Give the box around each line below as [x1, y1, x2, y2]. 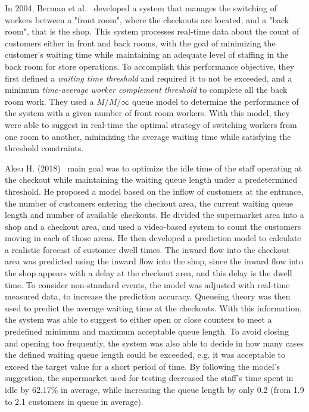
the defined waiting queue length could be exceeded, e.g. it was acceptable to [5, 348, 285, 361]
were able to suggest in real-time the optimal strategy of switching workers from [5, 118, 297, 130]
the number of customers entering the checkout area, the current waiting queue [5, 196, 294, 209]
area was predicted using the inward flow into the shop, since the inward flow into [5, 255, 303, 267]
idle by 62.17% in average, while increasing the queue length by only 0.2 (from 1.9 [5, 383, 304, 395]
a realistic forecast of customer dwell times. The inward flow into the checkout [5, 243, 290, 255]
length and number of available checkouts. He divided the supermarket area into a [5, 208, 304, 221]
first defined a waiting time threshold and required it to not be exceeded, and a [5, 71, 292, 84]
